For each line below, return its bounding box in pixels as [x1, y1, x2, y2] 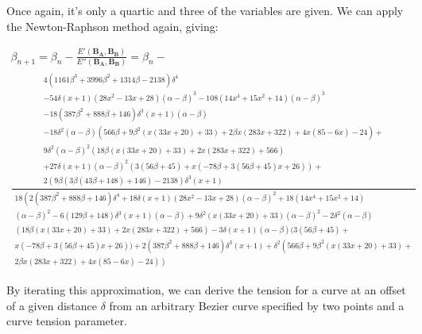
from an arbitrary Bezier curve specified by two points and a [109, 297, 405, 313]
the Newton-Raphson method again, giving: [6, 17, 219, 34]
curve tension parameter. [6, 313, 127, 329]
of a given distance [6, 297, 98, 313]
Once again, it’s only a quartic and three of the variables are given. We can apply [6, 2, 404, 18]
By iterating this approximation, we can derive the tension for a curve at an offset [6, 282, 406, 298]
